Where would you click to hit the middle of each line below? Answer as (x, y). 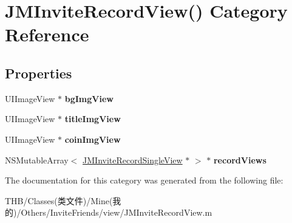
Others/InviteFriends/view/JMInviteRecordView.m (117, 212)
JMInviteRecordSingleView (133, 160)
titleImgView (93, 119)
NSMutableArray (37, 160)
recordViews (240, 160)
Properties (39, 73)
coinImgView (93, 139)
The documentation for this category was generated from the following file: (144, 180)
